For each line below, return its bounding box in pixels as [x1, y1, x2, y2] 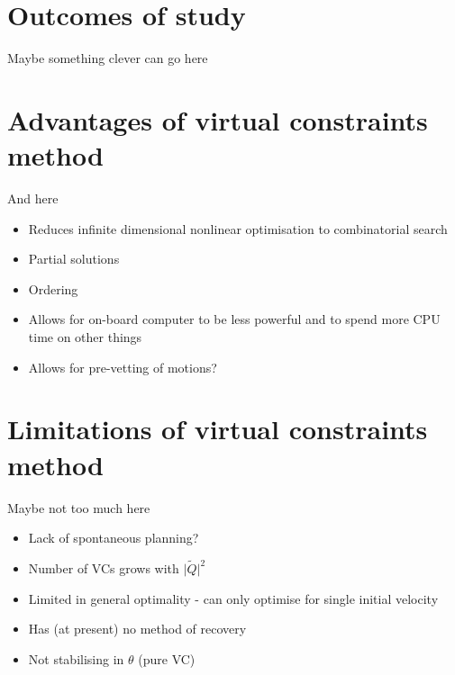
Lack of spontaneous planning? [28, 528, 199, 547]
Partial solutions [28, 249, 120, 268]
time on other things [28, 328, 142, 346]
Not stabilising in [28, 649, 124, 668]
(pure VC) [138, 649, 196, 668]
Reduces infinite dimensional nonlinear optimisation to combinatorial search [28, 219, 448, 238]
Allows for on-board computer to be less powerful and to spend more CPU [28, 310, 441, 328]
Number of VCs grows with [28, 558, 179, 577]
